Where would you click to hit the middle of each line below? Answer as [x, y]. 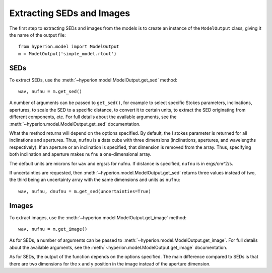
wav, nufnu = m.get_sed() [50, 92]
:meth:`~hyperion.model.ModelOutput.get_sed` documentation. [75, 124]
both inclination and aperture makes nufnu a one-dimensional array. [80, 154]
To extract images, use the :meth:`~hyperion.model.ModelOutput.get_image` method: [98, 217]
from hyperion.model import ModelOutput [69, 47]
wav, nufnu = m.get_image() [53, 229]
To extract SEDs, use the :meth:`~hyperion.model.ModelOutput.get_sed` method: [93, 80]
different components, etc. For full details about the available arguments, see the [93, 117]
